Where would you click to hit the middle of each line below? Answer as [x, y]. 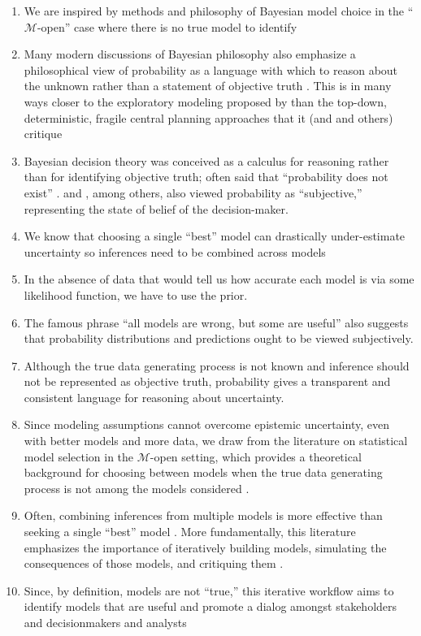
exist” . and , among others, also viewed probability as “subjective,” [193, 192]
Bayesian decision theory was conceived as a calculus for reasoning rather [206, 160]
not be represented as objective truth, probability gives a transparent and [207, 381]
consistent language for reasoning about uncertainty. [154, 397]
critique [43, 134]
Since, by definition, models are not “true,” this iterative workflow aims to [209, 590]
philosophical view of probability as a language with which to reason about [211, 69]
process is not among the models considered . [137, 488]
